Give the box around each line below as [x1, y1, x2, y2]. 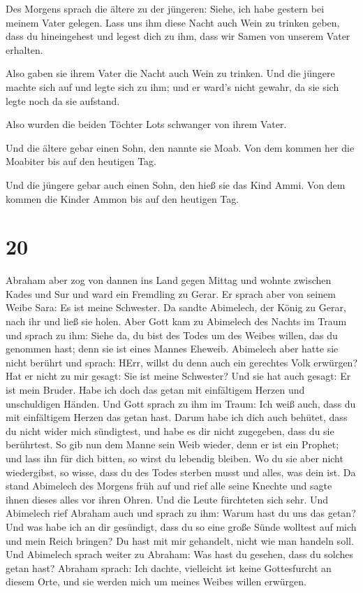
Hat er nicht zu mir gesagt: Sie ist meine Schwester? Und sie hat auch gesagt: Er [6, 369, 351, 383]
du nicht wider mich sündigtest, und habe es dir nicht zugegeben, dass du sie [6, 423, 334, 438]
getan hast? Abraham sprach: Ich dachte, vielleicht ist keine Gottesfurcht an [6, 560, 332, 575]
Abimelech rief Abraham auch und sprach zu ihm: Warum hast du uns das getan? [6, 506, 356, 520]
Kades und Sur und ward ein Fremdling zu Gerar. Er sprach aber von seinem [6, 286, 336, 301]
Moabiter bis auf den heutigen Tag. [6, 154, 156, 169]
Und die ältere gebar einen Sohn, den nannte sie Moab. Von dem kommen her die [6, 140, 355, 155]
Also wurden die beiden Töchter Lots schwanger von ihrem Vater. [6, 117, 287, 131]
